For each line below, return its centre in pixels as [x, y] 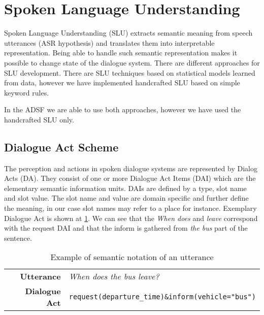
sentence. [18, 238]
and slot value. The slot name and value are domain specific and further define [126, 198]
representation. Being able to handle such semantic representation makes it [121, 53]
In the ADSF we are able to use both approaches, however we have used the [123, 109]
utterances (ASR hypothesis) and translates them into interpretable [109, 42]
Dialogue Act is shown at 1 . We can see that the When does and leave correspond [131, 218]
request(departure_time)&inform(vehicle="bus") [162, 297]
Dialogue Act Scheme [61, 147]
